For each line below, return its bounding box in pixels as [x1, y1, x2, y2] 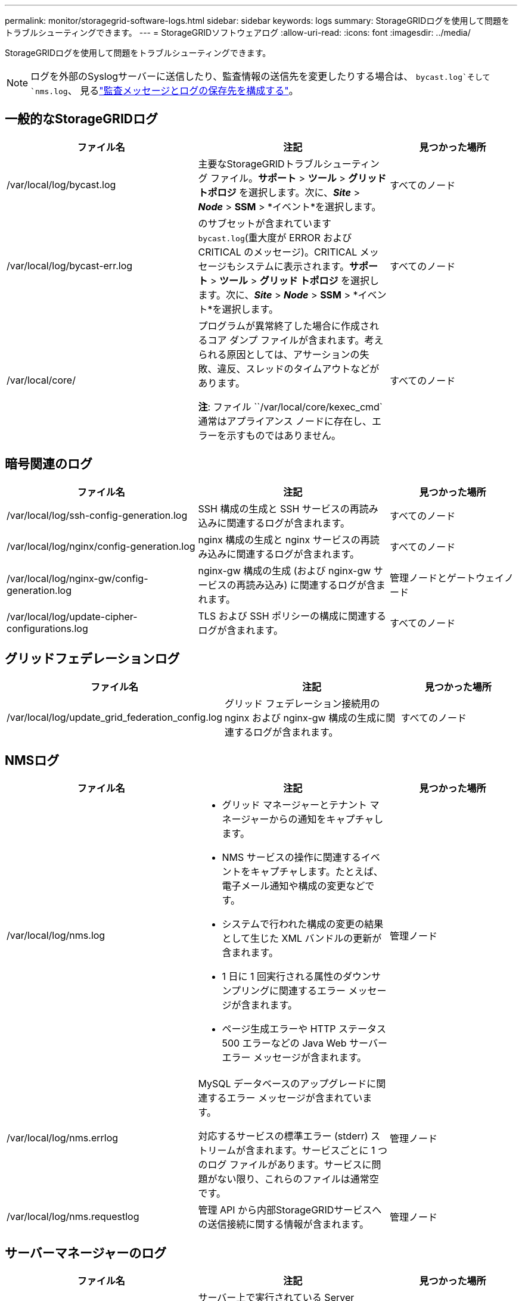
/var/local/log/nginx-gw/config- [7, 572, 148, 584]
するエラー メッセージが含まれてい [207, 1092, 363, 1104]
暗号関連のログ [5, 456, 92, 472]
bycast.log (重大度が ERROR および [198, 231, 352, 244]
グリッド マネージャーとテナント [222, 799, 367, 811]
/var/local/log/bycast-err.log [7, 259, 133, 272]
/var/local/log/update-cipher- [7, 610, 138, 623]
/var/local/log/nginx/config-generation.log [7, 540, 195, 552]
